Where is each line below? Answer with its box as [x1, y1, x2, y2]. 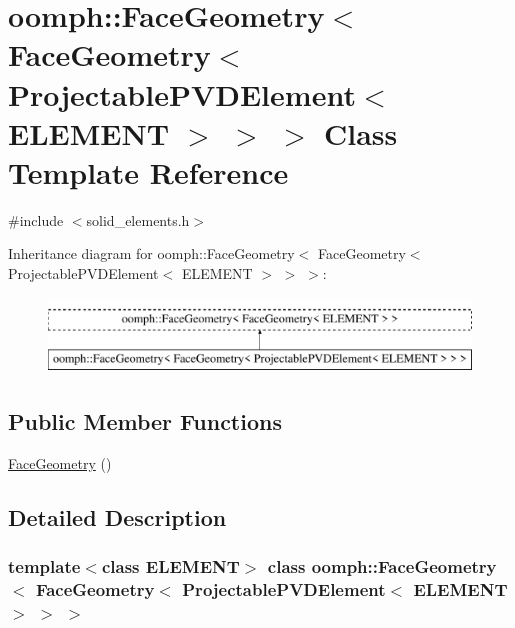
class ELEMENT [101, 554, 240, 579]
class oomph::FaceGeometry [267, 554, 497, 579]
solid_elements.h [86, 209, 190, 230]
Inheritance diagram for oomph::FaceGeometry [8, 243, 295, 264]
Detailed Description [8, 502, 227, 533]
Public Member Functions [8, 406, 282, 437]
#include [8, 209, 64, 230]
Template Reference [8, 151, 289, 192]
